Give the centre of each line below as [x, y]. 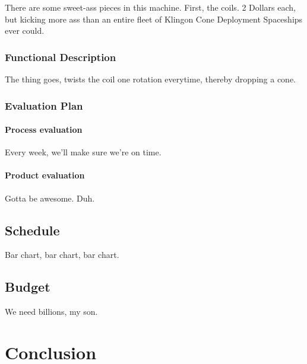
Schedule [32, 230]
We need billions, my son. [51, 312]
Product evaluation [45, 175]
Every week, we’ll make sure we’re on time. [83, 152]
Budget [28, 287]
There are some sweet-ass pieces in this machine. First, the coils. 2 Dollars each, [150, 7]
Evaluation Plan [44, 105]
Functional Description [61, 57]
